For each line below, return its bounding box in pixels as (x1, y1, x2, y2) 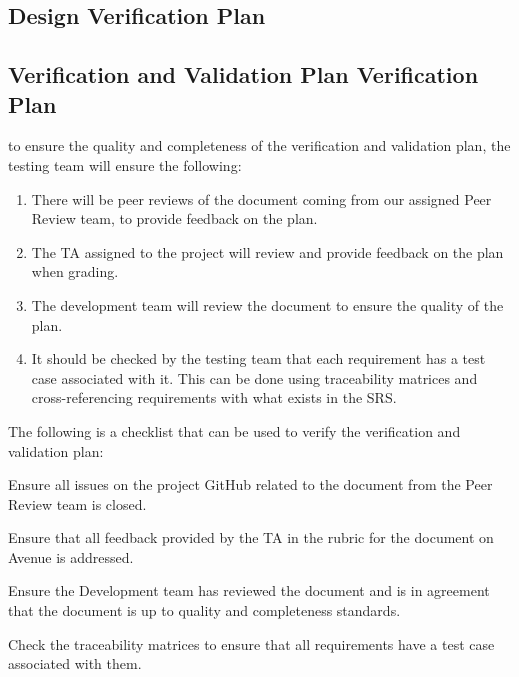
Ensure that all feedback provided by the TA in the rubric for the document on (8, 527, 494, 548)
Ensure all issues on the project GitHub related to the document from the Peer (8, 474, 493, 495)
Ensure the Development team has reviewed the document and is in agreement (8, 580, 490, 601)
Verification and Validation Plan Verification (8, 59, 479, 90)
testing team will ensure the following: (8, 154, 242, 175)
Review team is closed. (8, 493, 147, 514)
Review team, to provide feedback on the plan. (31, 208, 318, 229)
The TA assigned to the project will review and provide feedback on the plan (31, 241, 504, 262)
